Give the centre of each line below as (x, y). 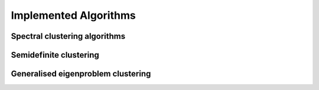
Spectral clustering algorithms (68, 36)
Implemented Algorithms (73, 15)
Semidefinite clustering (55, 55)
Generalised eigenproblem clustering (81, 74)
